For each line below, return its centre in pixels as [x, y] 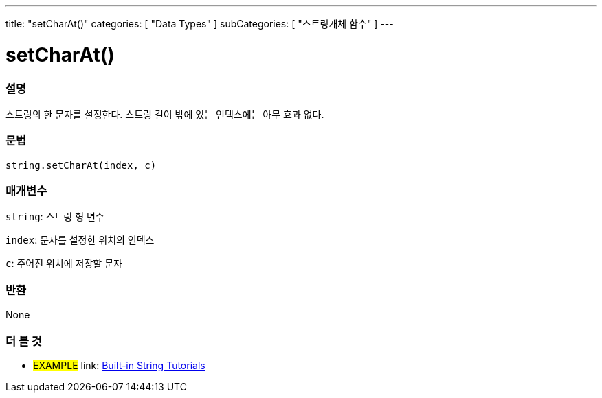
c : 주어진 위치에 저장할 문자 [64, 264]
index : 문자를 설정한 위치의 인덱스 [80, 240]
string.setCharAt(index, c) [81, 165]
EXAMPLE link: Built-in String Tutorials [119, 365]
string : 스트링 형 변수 [55, 217]
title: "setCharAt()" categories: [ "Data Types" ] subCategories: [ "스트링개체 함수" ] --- [200, 24]
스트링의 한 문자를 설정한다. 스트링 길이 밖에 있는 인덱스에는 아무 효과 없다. [165, 114]
